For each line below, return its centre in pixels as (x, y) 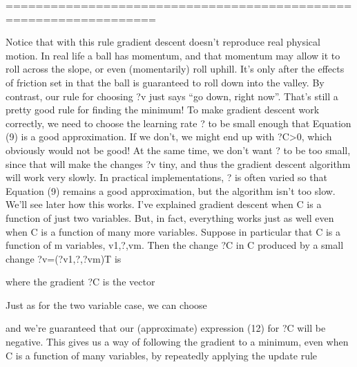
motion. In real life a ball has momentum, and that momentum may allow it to (173, 55)
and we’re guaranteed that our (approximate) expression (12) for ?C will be (166, 328)
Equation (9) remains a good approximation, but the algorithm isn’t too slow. (171, 190)
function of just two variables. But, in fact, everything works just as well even (170, 217)
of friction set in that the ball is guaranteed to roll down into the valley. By (165, 82)
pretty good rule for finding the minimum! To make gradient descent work (163, 110)
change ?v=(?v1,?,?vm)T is (64, 258)
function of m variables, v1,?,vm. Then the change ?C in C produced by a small (175, 245)
